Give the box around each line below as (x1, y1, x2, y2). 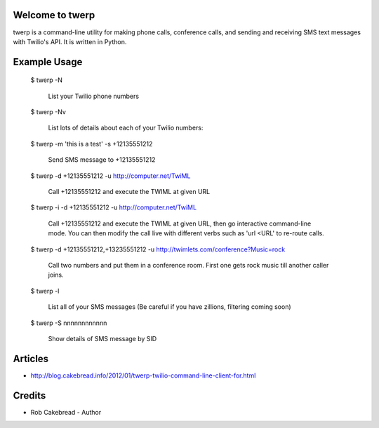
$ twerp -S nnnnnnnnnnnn (30, 319, 107, 327)
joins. (48, 270, 64, 279)
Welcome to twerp (13, 9, 95, 21)
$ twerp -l (30, 287, 60, 295)
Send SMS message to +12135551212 (48, 156, 156, 164)
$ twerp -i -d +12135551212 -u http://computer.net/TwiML (30, 203, 197, 212)
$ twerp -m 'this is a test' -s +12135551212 (30, 139, 153, 148)
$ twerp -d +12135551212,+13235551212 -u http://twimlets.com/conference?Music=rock (30, 245, 286, 254)
